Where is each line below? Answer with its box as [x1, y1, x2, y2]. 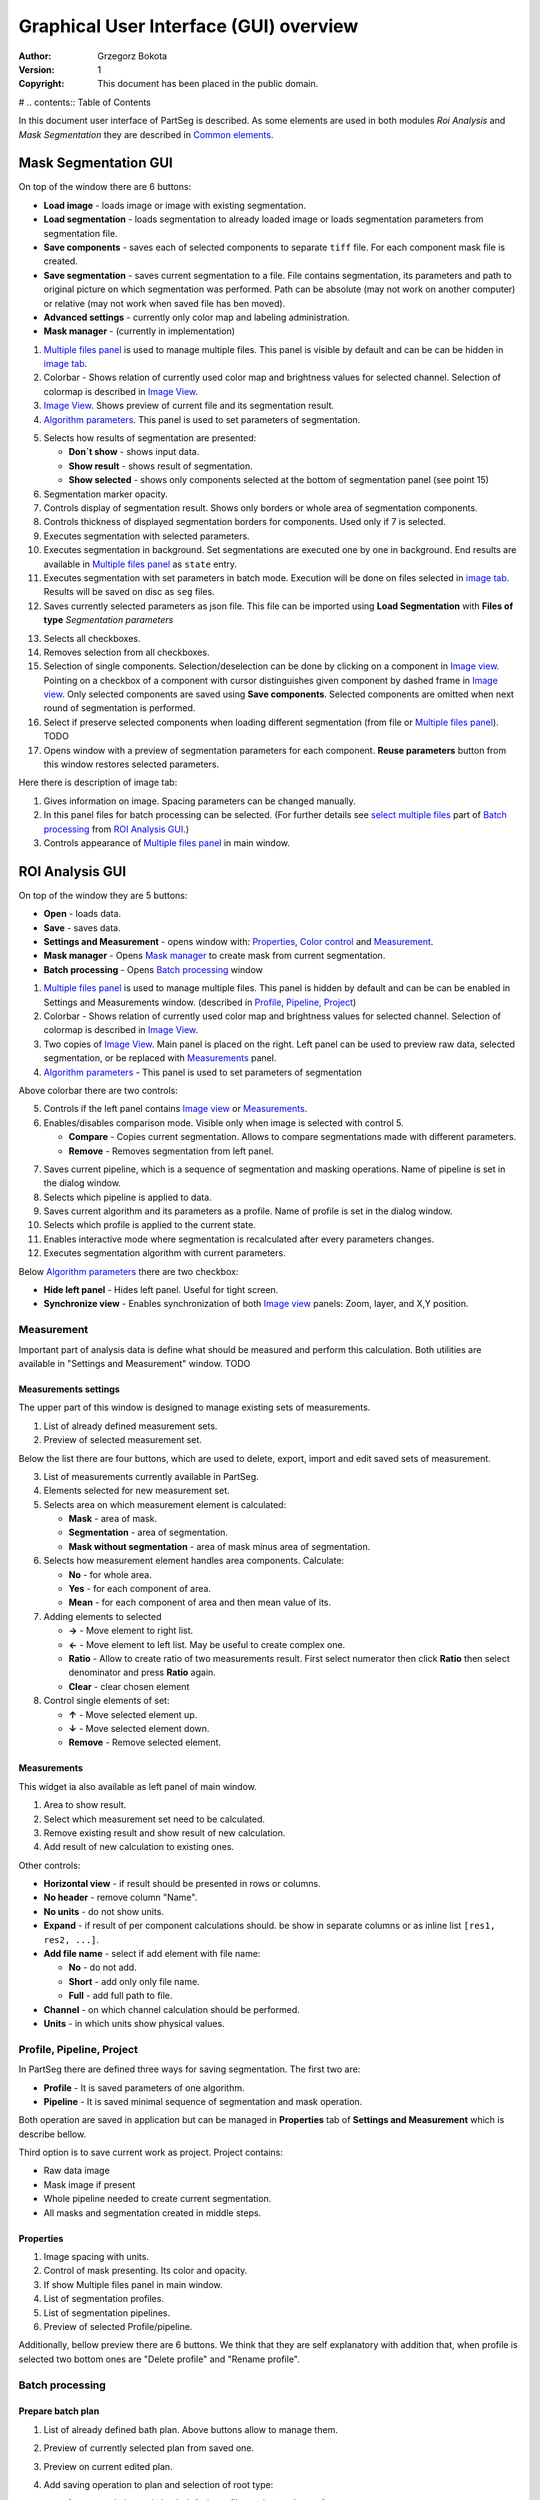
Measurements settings [18, 1383, 120, 1395]
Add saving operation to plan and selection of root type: [43, 2478, 274, 2490]
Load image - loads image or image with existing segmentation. [43, 199, 307, 211]
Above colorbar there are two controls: [18, 1084, 179, 1096]
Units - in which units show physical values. [43, 2017, 225, 2029]
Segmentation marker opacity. [43, 488, 169, 500]
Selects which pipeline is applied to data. [43, 1191, 212, 1203]
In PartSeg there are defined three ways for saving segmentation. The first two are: [18, 2063, 361, 2075]
